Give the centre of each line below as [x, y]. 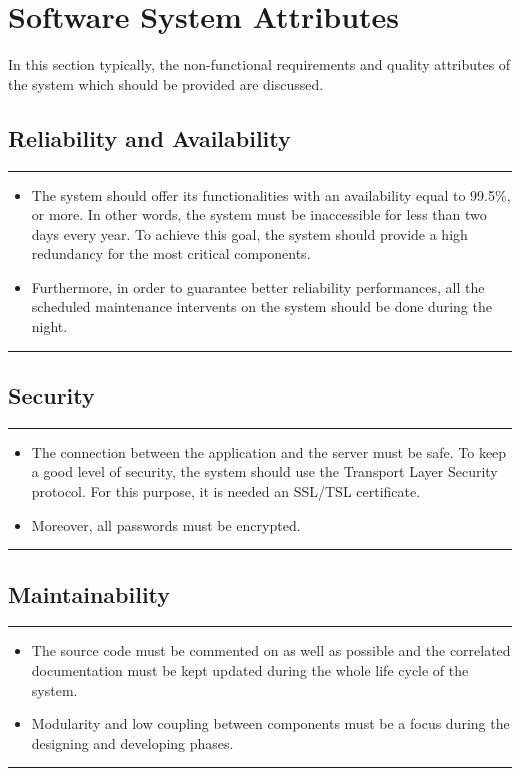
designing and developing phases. [132, 742]
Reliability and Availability [149, 137]
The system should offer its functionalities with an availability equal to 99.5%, [271, 194]
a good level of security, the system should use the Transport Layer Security [264, 471]
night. [49, 326]
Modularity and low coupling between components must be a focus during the [270, 723]
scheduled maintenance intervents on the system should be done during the [261, 306]
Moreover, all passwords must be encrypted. [166, 524]
